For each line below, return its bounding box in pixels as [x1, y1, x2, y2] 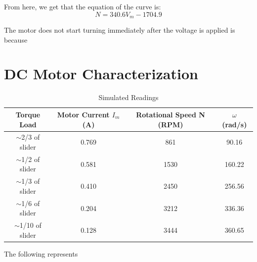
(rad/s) [222, 119, 247, 129]
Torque [15, 109, 41, 119]
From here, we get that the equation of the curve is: [4, 1, 161, 11]
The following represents [4, 248, 78, 259]
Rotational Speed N [136, 109, 205, 119]
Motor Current [57, 109, 110, 119]
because [4, 34, 28, 45]
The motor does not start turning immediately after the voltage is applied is [4, 25, 235, 35]
